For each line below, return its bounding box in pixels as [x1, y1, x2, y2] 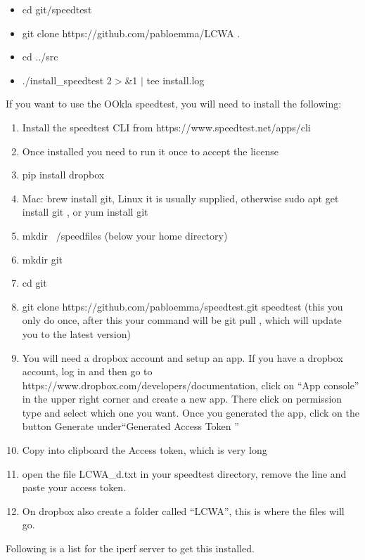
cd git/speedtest [22, 2, 92, 16]
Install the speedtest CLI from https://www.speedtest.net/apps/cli [22, 119, 311, 134]
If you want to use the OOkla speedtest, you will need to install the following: [6, 96, 342, 111]
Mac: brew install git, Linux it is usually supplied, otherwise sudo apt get [22, 190, 339, 205]
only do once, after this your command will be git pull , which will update [22, 313, 342, 327]
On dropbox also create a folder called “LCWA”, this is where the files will [22, 503, 345, 518]
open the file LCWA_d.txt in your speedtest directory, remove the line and [22, 466, 347, 481]
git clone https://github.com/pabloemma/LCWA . [22, 25, 241, 40]
